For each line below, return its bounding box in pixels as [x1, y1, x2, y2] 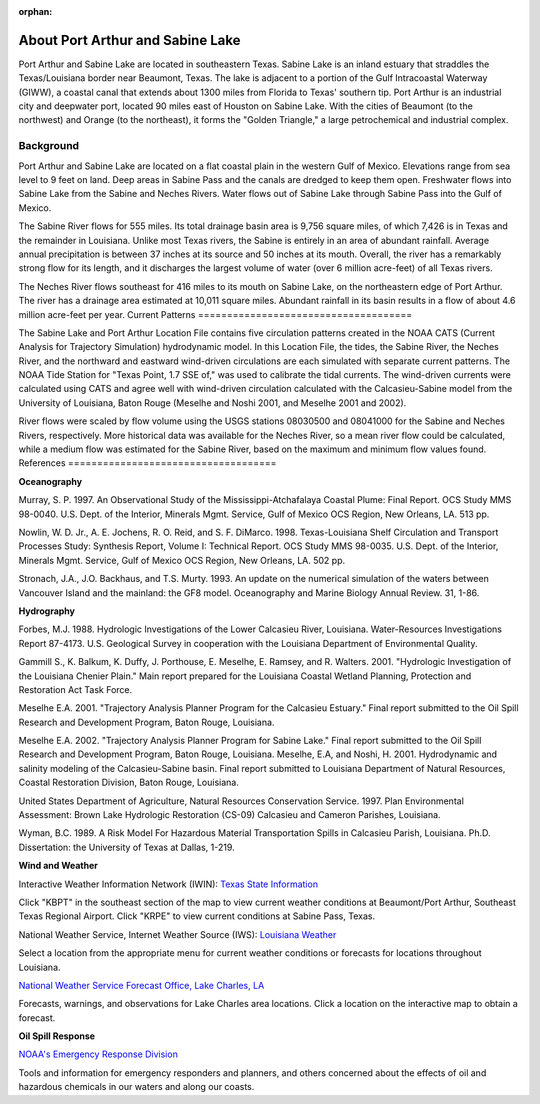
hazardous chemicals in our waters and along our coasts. [18, 1081, 255, 1093]
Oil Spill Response [18, 1030, 95, 1042]
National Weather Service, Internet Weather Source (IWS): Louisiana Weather [18, 928, 337, 940]
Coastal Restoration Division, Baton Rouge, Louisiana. [18, 776, 239, 789]
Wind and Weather [18, 860, 99, 872]
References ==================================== [18, 457, 277, 469]
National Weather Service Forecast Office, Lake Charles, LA [18, 979, 265, 991]
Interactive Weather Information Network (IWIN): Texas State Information [18, 878, 319, 890]
